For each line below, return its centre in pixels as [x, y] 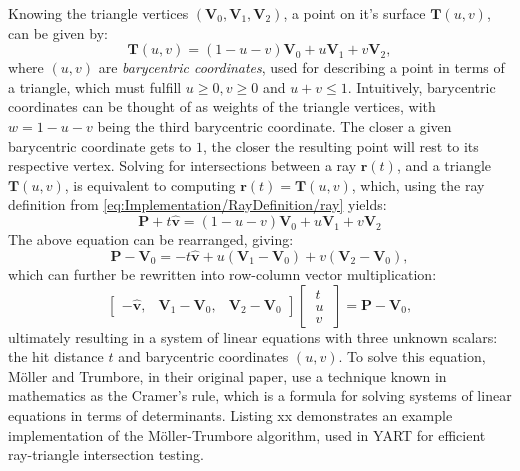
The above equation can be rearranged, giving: [151, 239]
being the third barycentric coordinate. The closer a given [274, 125]
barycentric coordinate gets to [100, 145]
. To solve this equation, [412, 356]
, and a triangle [444, 165]
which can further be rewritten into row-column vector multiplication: [222, 273]
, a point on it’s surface [354, 13]
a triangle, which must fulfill [95, 86]
